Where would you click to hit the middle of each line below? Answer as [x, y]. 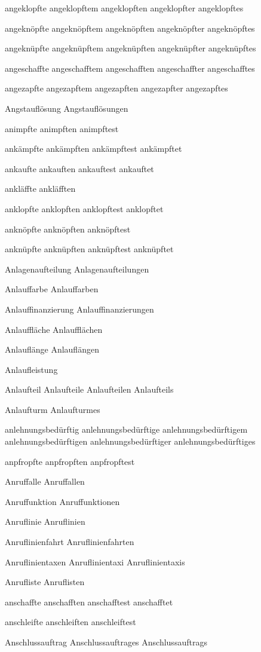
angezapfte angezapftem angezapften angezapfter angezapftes [116, 88]
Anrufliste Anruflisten [45, 582]
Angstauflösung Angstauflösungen [67, 108]
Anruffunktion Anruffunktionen [62, 501]
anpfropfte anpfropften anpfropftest [70, 461]
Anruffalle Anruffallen [45, 481]
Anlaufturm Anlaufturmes [53, 409]
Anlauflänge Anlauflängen [52, 349]
